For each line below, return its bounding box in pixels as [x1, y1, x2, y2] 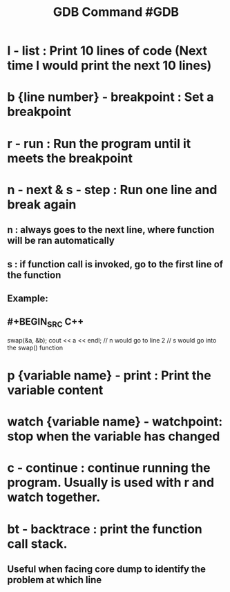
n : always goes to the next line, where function [7, 224, 215, 236]
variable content [7, 383, 104, 398]
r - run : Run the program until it [7, 135, 191, 151]
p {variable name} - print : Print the [7, 367, 212, 383]
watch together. [7, 490, 101, 505]
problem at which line [7, 574, 102, 586]
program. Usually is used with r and [7, 475, 215, 490]
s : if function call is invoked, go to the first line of [7, 258, 223, 270]
